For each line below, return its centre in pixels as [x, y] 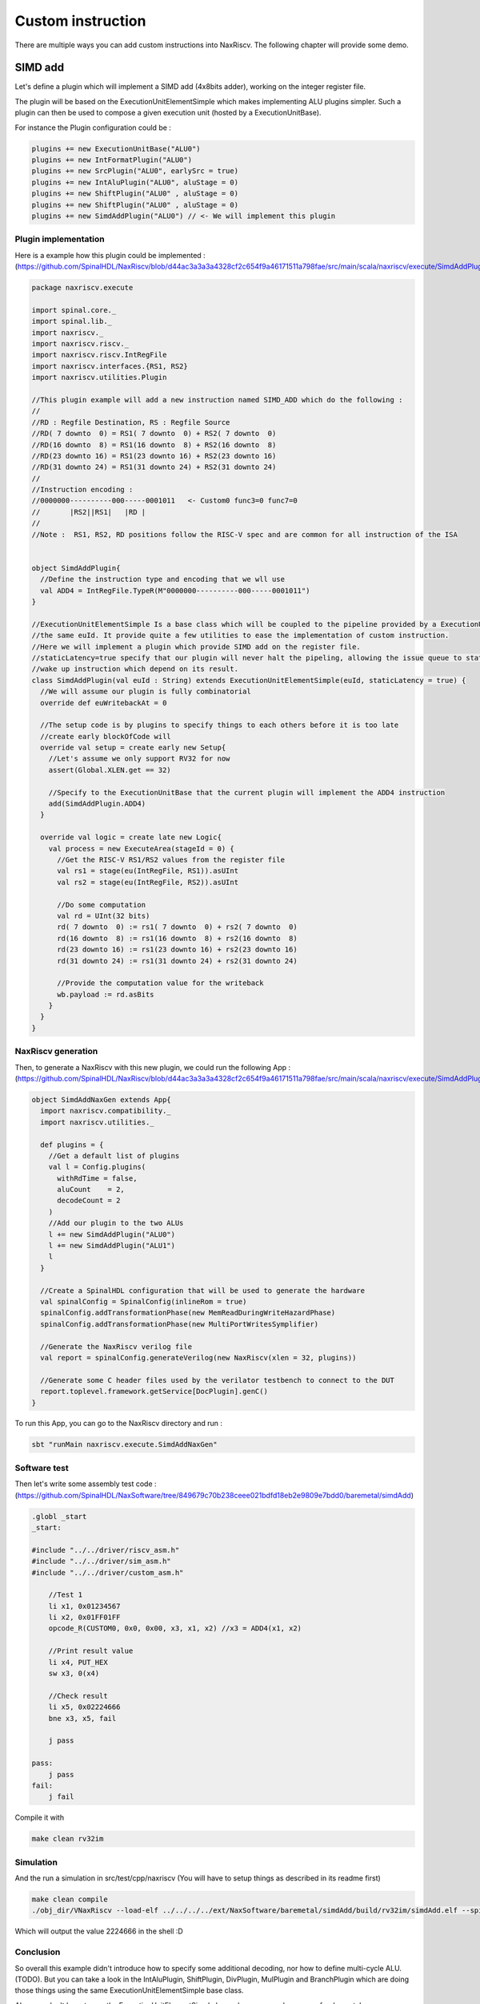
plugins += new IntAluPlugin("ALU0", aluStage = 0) [135, 182]
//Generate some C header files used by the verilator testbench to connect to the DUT [218, 1380]
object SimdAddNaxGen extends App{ [101, 1099]
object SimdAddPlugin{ [76, 568]
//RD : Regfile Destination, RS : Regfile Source [131, 422]
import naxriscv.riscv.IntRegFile [99, 355]
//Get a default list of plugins [114, 1156]
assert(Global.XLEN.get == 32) [110, 770]
